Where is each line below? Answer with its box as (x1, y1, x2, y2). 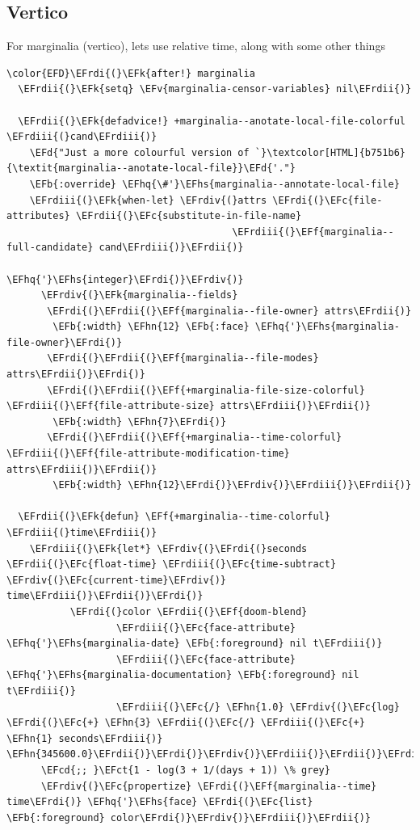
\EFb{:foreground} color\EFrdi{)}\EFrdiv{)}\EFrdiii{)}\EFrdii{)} (6, 811, 372, 824)
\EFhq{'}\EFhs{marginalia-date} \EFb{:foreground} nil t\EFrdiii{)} (6, 638, 383, 650)
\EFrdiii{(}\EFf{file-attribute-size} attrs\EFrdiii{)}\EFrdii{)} (6, 400, 372, 412)
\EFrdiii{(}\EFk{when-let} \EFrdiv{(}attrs (29, 194, 267, 206)
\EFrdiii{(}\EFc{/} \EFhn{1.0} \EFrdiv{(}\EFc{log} (116, 701, 400, 713)
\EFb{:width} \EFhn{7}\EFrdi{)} (52, 415, 227, 428)
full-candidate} (6, 242, 94, 254)
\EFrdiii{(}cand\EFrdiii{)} (6, 131, 157, 143)
